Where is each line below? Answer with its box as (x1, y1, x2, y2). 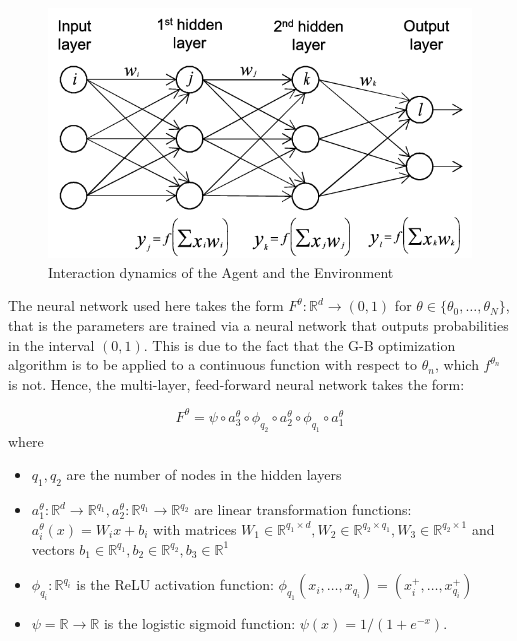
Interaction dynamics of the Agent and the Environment (48, 261, 394, 282)
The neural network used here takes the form (8, 295, 284, 316)
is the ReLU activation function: (76, 574, 274, 595)
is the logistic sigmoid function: (103, 613, 296, 634)
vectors (31, 538, 75, 559)
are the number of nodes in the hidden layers (66, 464, 342, 485)
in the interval (8, 334, 95, 355)
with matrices (153, 518, 237, 539)
